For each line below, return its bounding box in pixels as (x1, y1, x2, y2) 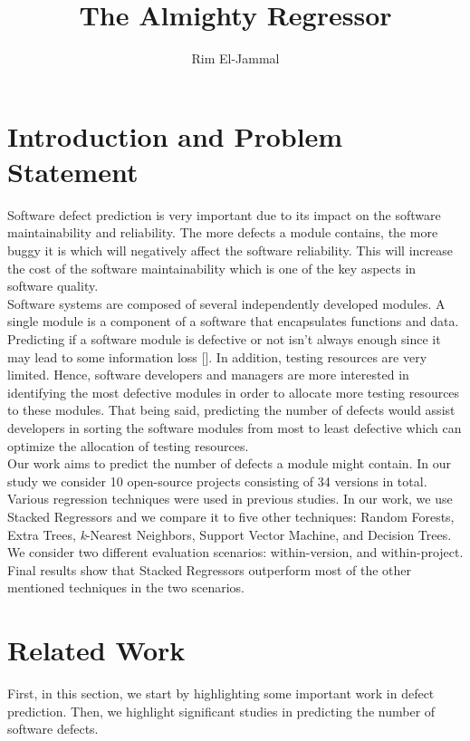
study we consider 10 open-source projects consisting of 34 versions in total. (7, 471, 427, 490)
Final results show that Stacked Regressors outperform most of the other (7, 560, 412, 579)
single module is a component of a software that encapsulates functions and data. (7, 312, 459, 331)
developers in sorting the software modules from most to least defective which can (7, 418, 462, 437)
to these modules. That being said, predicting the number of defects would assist (7, 400, 456, 419)
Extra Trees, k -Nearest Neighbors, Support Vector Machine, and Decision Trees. (7, 524, 452, 544)
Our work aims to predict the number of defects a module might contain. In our (7, 454, 451, 473)
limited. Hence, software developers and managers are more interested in (7, 365, 409, 384)
